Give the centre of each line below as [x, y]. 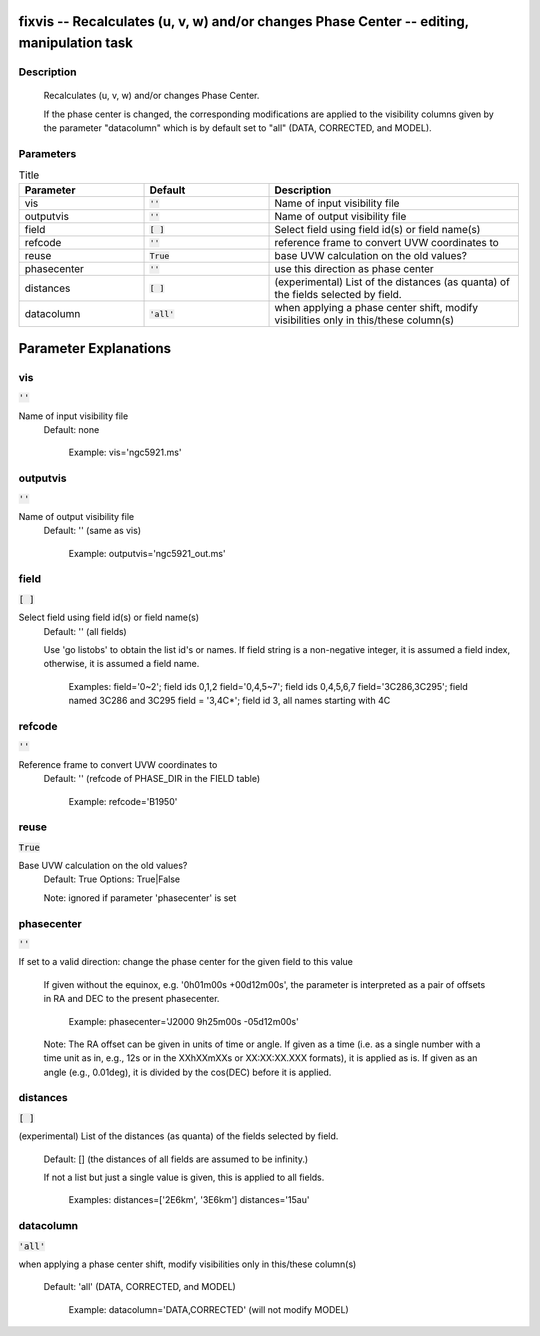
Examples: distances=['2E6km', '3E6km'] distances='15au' [189, 1200]
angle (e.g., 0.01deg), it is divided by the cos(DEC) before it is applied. [187, 1072]
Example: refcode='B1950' [123, 801]
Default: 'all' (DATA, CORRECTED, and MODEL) [140, 1287]
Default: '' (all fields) [85, 631]
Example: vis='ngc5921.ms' [125, 452]
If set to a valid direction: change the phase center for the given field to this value [186, 962]
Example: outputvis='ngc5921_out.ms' [147, 553]
